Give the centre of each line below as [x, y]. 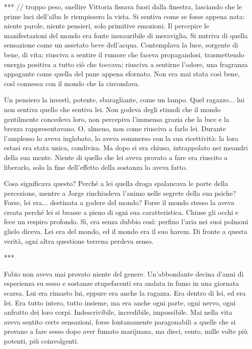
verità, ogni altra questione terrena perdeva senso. [79, 241]
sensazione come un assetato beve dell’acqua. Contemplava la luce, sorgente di [121, 45]
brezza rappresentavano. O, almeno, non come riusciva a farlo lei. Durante [115, 128]
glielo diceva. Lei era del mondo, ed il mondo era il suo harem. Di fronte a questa [126, 231]
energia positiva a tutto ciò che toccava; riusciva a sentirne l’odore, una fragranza [126, 64]
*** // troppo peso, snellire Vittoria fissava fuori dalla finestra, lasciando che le [123, 6]
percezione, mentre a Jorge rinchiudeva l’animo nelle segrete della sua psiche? [120, 193]
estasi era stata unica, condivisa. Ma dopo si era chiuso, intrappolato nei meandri [126, 148]
